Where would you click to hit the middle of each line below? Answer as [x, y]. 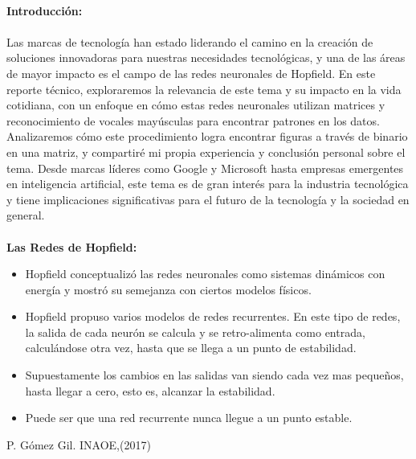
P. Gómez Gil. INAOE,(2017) [79, 444]
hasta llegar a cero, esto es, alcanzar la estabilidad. [150, 390]
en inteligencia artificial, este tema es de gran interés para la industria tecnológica [208, 184]
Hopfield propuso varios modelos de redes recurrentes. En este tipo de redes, [213, 316]
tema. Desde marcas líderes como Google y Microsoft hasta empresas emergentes [205, 168]
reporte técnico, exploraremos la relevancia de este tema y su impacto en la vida [204, 89]
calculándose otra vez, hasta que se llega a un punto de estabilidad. [191, 348]
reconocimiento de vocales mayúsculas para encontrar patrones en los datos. [193, 120]
